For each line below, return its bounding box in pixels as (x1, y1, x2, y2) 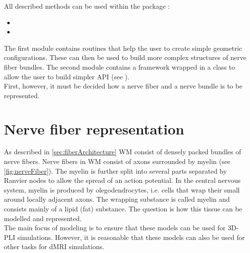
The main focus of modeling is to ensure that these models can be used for (4, 223, 226, 233)
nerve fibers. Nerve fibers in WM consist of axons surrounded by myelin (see (4, 156, 231, 166)
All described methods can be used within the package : (4, 1, 170, 11)
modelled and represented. (4, 213, 82, 223)
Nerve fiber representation (4, 119, 185, 138)
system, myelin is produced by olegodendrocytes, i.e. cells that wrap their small (4, 184, 240, 194)
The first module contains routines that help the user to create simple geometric (4, 43, 242, 53)
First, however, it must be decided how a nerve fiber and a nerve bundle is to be (4, 81, 243, 91)
